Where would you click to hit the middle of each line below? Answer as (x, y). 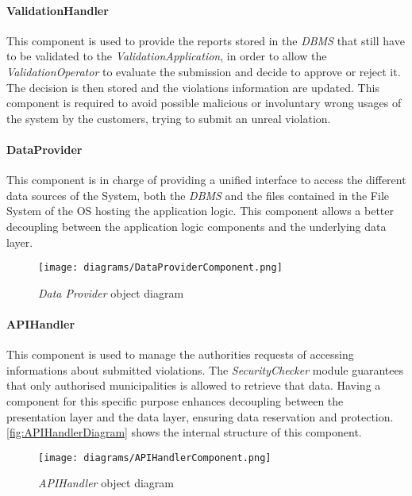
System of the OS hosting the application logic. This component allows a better (200, 211)
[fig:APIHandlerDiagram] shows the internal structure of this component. (184, 432)
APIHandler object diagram (106, 483)
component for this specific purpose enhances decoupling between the (175, 400)
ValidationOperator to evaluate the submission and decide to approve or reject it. (204, 71)
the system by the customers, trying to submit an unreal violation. (169, 118)
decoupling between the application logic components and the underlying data (196, 226)
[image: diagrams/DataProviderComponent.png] (160, 268)
